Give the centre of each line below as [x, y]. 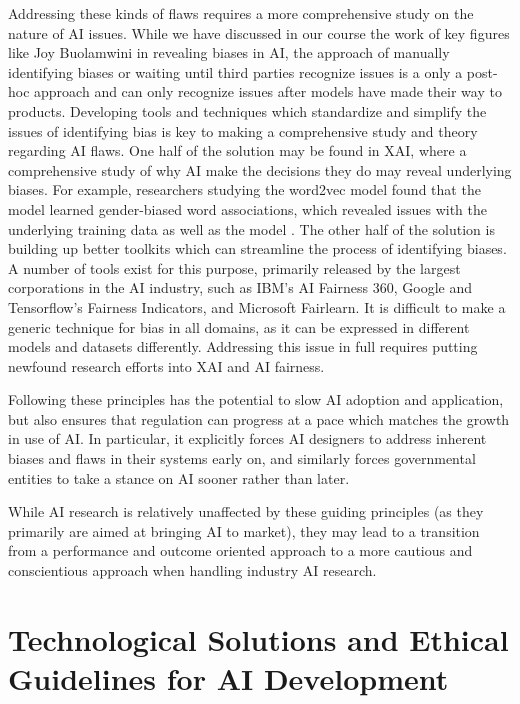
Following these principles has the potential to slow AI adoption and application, [256, 399]
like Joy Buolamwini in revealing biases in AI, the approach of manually [229, 52]
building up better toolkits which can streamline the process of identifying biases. [257, 248]
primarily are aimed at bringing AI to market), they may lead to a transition [244, 530]
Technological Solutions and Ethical [258, 638]
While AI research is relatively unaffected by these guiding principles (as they [246, 511]
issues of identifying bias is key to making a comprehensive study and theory [243, 130]
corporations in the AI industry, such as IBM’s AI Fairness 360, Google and [240, 287]
